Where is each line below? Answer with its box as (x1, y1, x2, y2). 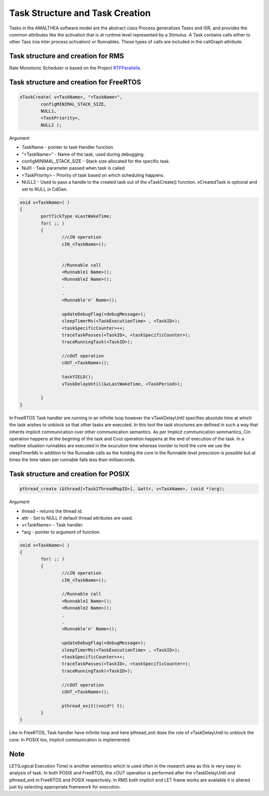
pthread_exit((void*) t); (61, 703, 125, 709)
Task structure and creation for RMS (9, 52, 124, 60)
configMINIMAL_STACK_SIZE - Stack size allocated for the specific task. (21, 158, 170, 164)
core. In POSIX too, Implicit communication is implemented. (9, 737, 131, 743)
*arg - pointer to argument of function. (21, 529, 101, 535)
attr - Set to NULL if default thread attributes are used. (21, 515, 133, 521)
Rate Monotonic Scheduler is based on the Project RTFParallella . (9, 65, 141, 71)
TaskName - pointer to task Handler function (21, 144, 114, 150)
